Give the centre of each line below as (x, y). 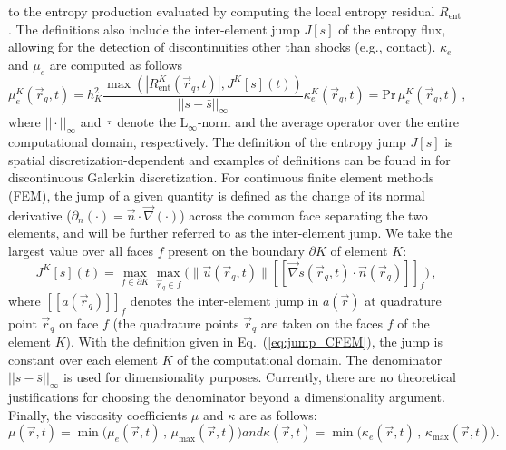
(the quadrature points (176, 323)
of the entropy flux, (392, 29)
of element (359, 250)
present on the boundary (236, 250)
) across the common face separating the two (304, 215)
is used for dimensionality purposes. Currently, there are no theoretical (260, 377)
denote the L (153, 122)
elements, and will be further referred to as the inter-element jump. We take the (230, 233)
